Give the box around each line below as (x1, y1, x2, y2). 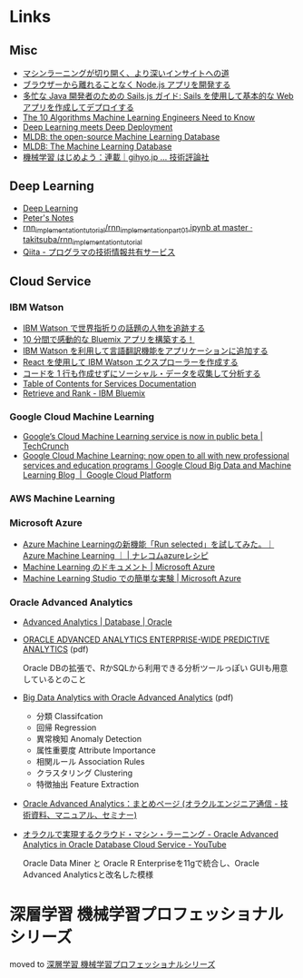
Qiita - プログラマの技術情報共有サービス (22, 247, 176, 258)
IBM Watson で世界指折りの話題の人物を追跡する (22, 322, 206, 333)
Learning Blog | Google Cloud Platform (22, 469, 172, 480)
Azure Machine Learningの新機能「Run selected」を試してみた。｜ (22, 538, 275, 549)
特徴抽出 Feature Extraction (35, 778, 140, 789)
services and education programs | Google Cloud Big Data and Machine (22, 460, 292, 471)
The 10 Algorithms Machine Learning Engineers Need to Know (22, 112, 256, 123)
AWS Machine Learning (9, 492, 115, 505)
